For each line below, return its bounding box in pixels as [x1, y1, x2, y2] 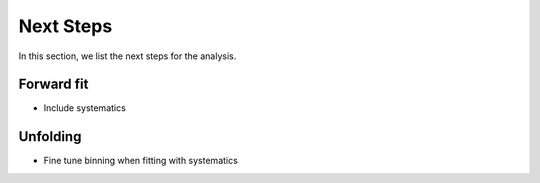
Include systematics [43, 102, 127, 114]
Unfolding [18, 128, 82, 145]
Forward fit [18, 76, 89, 93]
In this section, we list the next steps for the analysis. [18, 50, 237, 62]
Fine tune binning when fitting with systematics [43, 155, 239, 167]
